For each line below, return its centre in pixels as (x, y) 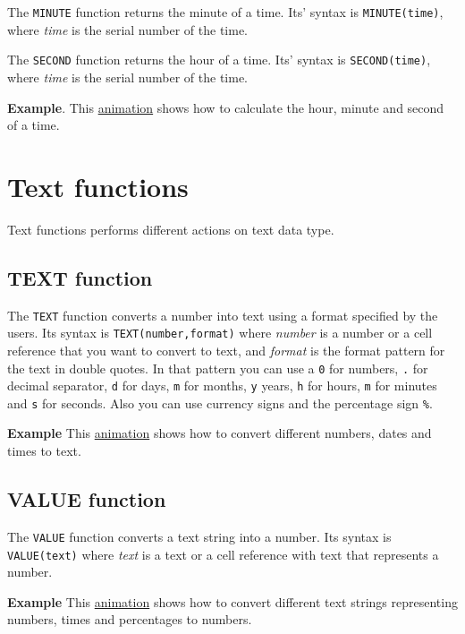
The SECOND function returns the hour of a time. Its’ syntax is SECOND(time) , (219, 60)
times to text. (44, 451)
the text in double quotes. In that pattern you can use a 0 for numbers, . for (218, 368)
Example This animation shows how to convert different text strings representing (232, 601)
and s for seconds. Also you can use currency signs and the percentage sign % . (220, 403)
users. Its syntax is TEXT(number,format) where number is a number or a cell (220, 333)
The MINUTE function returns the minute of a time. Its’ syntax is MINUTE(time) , (225, 12)
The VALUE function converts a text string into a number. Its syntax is (199, 536)
